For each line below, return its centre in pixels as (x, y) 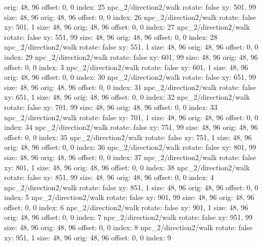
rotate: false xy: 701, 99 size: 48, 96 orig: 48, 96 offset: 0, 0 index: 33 (111, 107)
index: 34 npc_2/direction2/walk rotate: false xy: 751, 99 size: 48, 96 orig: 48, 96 (131, 127)
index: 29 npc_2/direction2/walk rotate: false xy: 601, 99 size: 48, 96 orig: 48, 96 (131, 57)
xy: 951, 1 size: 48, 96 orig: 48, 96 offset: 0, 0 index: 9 (88, 237)
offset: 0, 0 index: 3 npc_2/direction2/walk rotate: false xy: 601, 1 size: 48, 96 (126, 67)
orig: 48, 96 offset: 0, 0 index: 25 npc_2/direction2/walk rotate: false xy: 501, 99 (130, 7)
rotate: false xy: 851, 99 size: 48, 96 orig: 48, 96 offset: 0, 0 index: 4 (109, 177)
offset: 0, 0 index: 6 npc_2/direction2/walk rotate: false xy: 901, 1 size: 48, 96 (126, 207)
